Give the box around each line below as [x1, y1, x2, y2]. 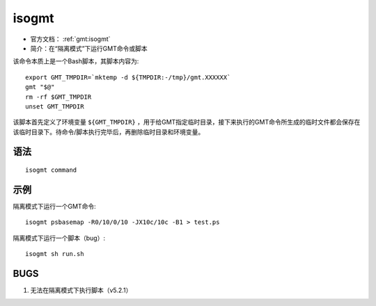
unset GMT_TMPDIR [25, 102, 84, 111]
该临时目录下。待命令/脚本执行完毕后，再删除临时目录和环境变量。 [13, 127, 205, 136]
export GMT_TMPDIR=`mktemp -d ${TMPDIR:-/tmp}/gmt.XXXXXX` [25, 73, 231, 81]
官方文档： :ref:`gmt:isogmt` [30, 35, 111, 43]
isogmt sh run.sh [25, 250, 84, 258]
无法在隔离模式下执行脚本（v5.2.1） [30, 286, 132, 295]
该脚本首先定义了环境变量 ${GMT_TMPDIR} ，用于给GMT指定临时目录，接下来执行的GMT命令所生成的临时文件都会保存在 [13, 118, 361, 127]
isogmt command [25, 166, 77, 174]
